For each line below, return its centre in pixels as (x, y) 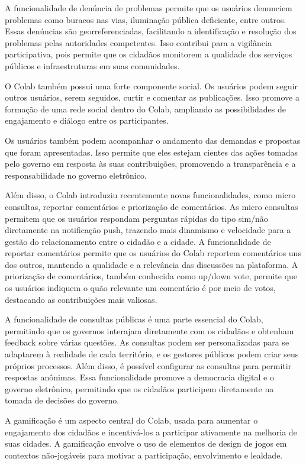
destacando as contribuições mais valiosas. (81, 299)
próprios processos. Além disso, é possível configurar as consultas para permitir (148, 365)
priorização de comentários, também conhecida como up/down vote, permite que (151, 276)
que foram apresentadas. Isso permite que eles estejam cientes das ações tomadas (152, 152)
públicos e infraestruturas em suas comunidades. (92, 65)
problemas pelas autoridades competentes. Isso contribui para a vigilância (138, 42)
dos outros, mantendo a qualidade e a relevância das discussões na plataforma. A (152, 264)
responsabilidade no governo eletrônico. (76, 175)
